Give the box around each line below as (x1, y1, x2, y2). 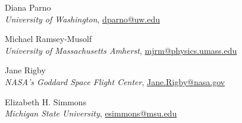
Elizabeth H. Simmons (5, 95, 87, 108)
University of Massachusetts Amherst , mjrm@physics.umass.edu (5, 44, 237, 56)
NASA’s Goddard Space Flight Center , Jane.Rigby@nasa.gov (5, 75, 225, 88)
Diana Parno (5, 1, 51, 13)
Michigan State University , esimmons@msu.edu (5, 107, 177, 119)
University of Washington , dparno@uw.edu (5, 12, 161, 25)
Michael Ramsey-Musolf (5, 33, 92, 45)
